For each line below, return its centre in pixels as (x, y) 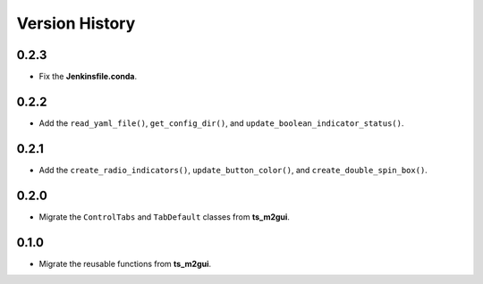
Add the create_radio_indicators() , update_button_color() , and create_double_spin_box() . (233, 170)
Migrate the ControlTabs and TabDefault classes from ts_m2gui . (165, 217)
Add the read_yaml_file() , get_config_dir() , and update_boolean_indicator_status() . (221, 123)
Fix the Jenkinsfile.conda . (88, 77)
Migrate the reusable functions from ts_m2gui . (125, 263)
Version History (76, 23)
